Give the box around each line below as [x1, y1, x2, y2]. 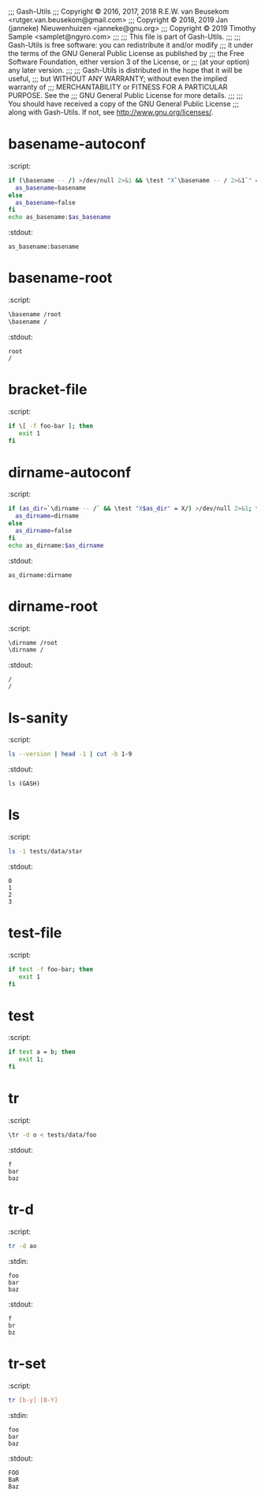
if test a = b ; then [8, 1048, 77, 1056]
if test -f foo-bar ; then [8, 965, 93, 973]
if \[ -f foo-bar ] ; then [8, 422, 93, 430]
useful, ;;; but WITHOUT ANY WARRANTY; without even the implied [8, 74, 227, 83]
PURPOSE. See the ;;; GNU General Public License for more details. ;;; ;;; [8, 91, 243, 100]
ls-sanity [8, 709, 69, 726]
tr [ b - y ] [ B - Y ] [8, 1396, 58, 1404]
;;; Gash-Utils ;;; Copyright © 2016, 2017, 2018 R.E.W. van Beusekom [8, 7, 230, 16]
